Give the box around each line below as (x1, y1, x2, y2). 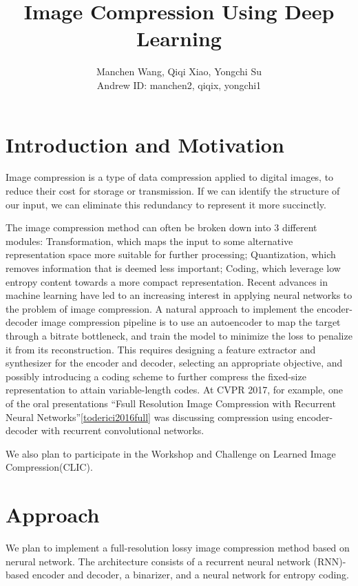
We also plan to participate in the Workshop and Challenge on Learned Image (6, 446, 336, 460)
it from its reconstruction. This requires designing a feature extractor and (6, 342, 316, 356)
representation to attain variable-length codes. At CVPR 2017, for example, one (6, 382, 343, 397)
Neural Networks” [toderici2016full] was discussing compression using (6, 409, 294, 424)
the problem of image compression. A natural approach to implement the (6, 301, 314, 315)
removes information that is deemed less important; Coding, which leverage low (6, 261, 341, 275)
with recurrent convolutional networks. (41, 423, 204, 438)
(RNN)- (313, 554, 346, 568)
